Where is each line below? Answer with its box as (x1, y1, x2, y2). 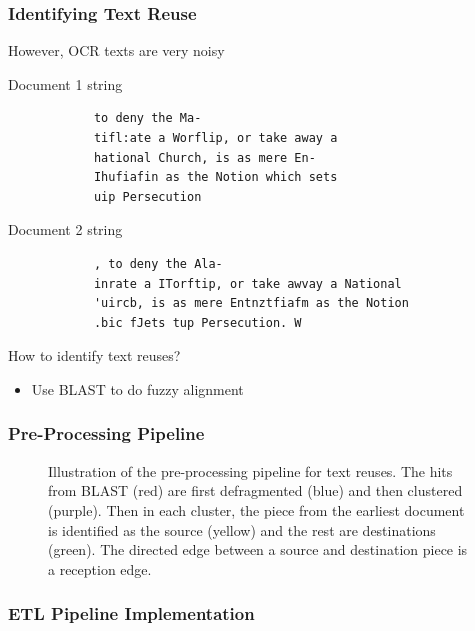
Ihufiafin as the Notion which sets (93, 170, 338, 185)
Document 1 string (8, 73, 123, 94)
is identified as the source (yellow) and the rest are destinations (48, 519, 436, 540)
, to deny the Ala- (93, 256, 223, 271)
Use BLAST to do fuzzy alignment (31, 378, 244, 399)
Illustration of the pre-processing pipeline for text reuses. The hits (48, 460, 453, 481)
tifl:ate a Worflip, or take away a (93, 131, 338, 145)
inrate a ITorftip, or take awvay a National (93, 276, 402, 291)
